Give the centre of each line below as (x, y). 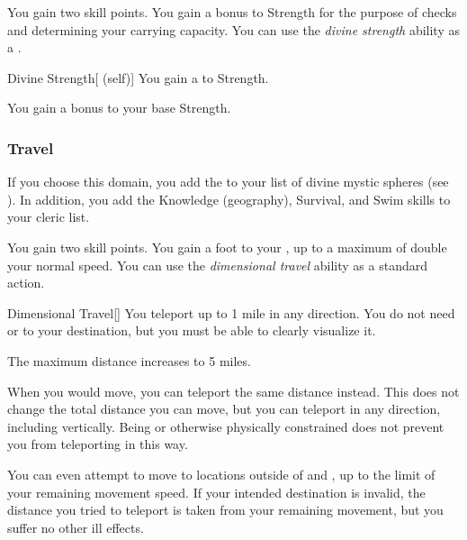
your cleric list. (49, 217)
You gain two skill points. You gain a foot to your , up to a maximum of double (227, 247)
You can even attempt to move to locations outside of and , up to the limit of (221, 474)
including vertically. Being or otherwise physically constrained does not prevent (226, 426)
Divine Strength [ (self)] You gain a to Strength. (138, 77)
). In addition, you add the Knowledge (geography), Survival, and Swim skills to (229, 199)
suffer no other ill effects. (76, 527)
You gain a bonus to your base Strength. (119, 108)
